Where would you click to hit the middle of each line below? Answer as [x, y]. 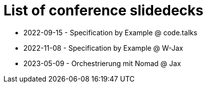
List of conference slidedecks [103, 10]
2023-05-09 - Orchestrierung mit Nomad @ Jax [102, 63]
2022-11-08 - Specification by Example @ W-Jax [103, 48]
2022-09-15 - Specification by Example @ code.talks [110, 32]
